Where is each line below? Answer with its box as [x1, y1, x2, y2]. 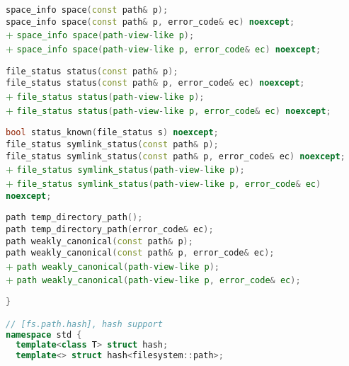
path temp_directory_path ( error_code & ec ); [6, 224, 214, 234]
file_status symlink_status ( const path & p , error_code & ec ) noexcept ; [6, 151, 345, 161]
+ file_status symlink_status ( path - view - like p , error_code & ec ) [6, 175, 321, 190]
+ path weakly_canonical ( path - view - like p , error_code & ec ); [6, 272, 301, 287]
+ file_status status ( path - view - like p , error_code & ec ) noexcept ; [6, 102, 331, 117]
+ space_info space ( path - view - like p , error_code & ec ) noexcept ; [6, 40, 321, 55]
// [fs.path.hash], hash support [6, 319, 163, 329]
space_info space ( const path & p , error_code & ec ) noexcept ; [6, 16, 295, 27]
